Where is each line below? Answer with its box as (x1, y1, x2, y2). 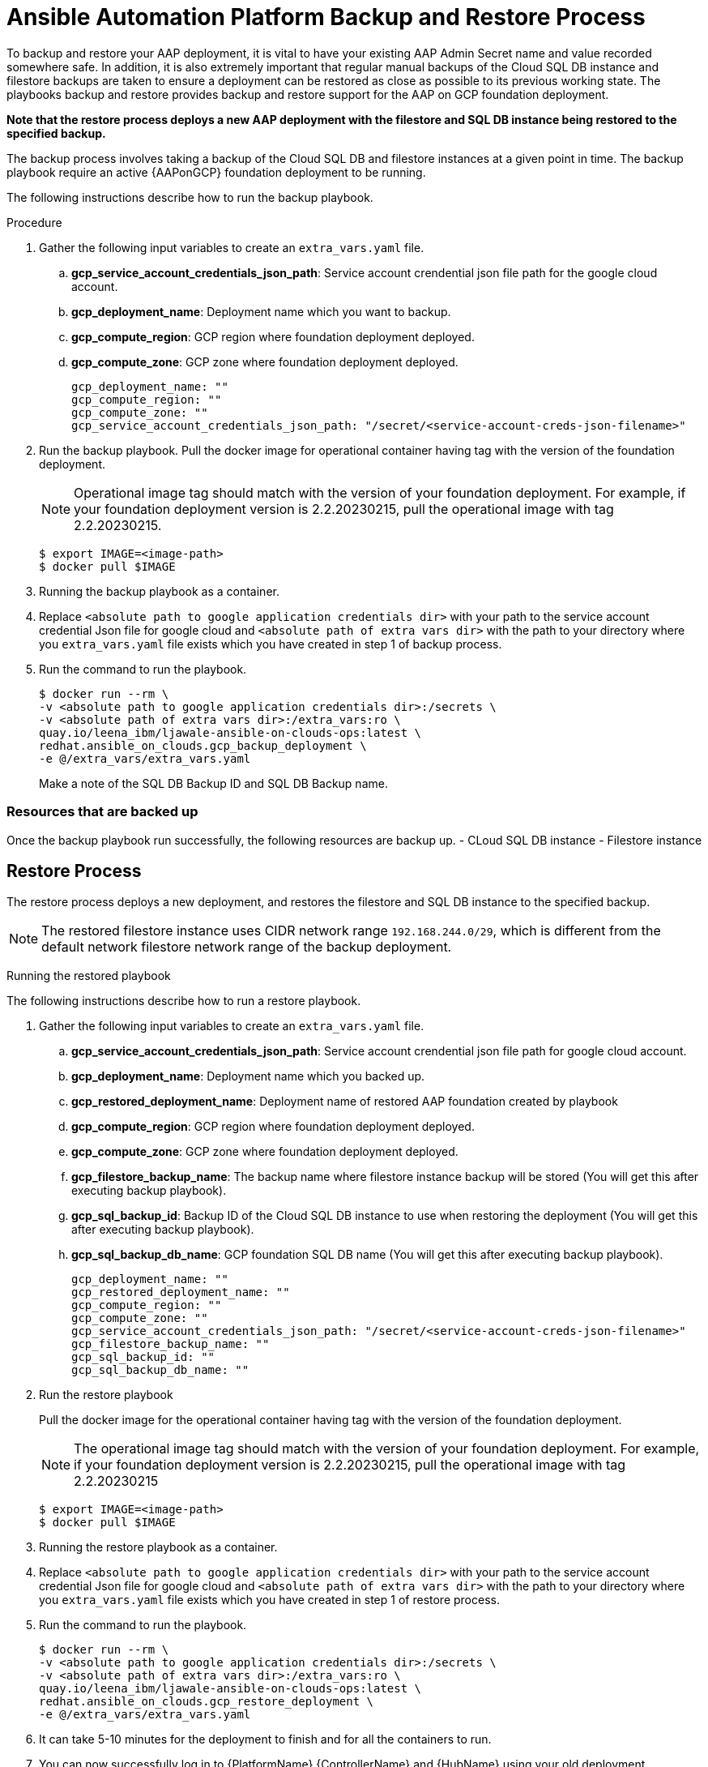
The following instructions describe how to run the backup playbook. (6, 190, 373, 204)
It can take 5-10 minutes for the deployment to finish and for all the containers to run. (39, 1732, 492, 1747)
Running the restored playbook (6, 969, 171, 983)
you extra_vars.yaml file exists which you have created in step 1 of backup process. (39, 636, 502, 651)
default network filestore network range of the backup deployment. (41, 939, 452, 956)
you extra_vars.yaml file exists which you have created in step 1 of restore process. (39, 1593, 500, 1607)
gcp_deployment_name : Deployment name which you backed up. (71, 1069, 425, 1084)
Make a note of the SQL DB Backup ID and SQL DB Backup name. (39, 776, 388, 790)
